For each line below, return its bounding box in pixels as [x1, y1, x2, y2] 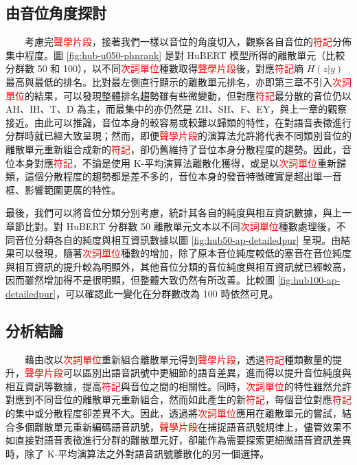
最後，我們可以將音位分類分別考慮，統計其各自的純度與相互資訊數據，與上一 [5, 205, 352, 220]
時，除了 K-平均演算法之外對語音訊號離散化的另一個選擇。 [5, 446, 270, 460]
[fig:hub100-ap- [277, 273, 341, 287]
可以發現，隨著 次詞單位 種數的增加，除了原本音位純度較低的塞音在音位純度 [14, 246, 352, 260]
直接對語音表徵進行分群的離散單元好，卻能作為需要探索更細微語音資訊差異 [14, 433, 352, 447]
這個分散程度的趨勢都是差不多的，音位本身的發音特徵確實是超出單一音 [24, 169, 342, 183]
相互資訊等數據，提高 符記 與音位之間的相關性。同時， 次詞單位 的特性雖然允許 [5, 378, 352, 393]
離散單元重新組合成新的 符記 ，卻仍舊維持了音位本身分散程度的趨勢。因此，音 [5, 141, 352, 156]
